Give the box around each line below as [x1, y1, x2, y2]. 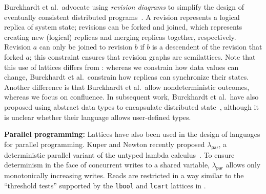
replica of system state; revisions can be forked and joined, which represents [4, 21, 242, 32]
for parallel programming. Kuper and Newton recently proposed [4, 138, 205, 149]
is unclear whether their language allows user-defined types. [4, 111, 191, 122]
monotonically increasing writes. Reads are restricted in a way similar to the [4, 169, 244, 180]
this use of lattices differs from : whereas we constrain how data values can [4, 61, 239, 72]
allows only [226, 159, 261, 170]
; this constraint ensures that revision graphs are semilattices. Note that [29, 51, 256, 62]
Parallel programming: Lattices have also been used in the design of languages [4, 129, 260, 139]
